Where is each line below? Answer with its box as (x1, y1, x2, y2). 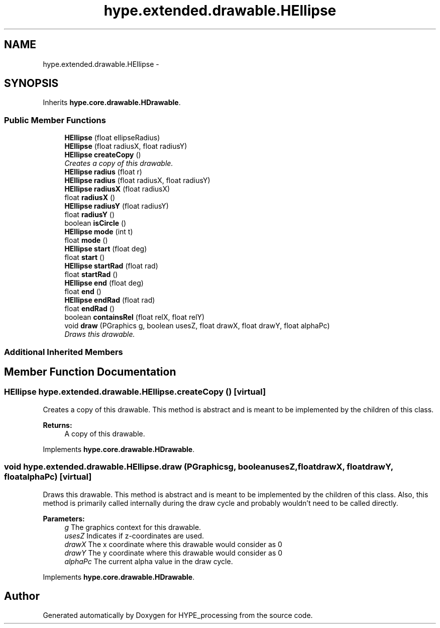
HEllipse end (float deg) (64, 279, 144, 288)
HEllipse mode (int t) (64, 227, 133, 236)
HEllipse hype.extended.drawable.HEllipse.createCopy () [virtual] (4, 387, 266, 397)
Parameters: (43, 514, 85, 523)
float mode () (64, 236, 108, 245)
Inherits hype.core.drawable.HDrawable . (43, 98, 181, 107)
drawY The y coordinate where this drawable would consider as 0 (64, 548, 283, 557)
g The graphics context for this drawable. (64, 522, 201, 531)
